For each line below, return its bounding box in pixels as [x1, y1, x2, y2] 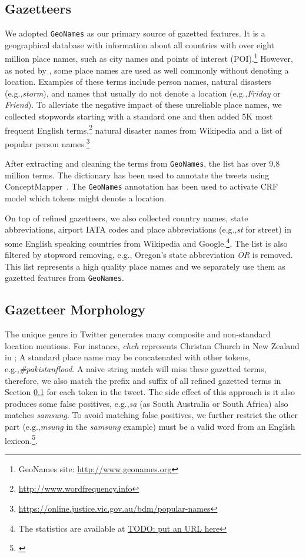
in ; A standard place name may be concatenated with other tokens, [5, 351, 251, 363]
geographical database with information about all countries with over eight [5, 38, 275, 51]
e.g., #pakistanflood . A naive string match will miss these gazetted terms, [5, 362, 267, 374]
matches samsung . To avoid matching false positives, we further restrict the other [5, 409, 298, 421]
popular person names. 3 [5, 135, 90, 150]
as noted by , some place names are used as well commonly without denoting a [5, 64, 289, 76]
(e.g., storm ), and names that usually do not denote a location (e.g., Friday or [5, 87, 281, 99]
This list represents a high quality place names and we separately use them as [5, 260, 285, 272]
